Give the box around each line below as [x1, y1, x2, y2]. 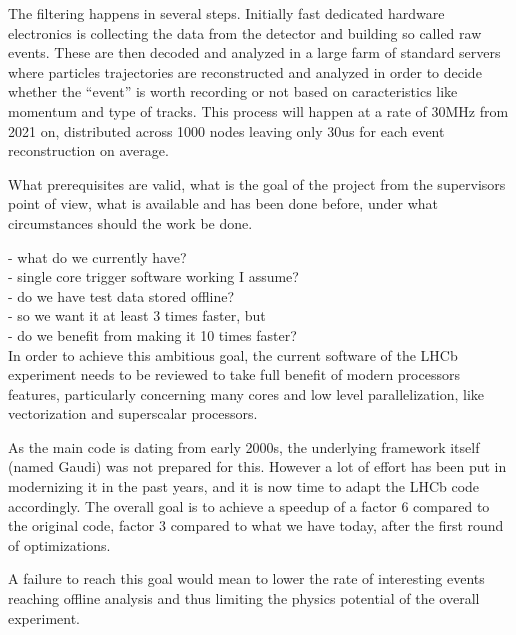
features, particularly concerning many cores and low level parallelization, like [8, 383, 485, 404]
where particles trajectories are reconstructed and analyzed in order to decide [8, 61, 482, 82]
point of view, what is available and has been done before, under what [8, 193, 438, 214]
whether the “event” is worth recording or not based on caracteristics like [8, 81, 458, 102]
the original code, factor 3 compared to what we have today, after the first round [8, 515, 504, 536]
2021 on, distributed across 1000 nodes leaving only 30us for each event [8, 120, 445, 141]
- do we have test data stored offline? [8, 285, 235, 306]
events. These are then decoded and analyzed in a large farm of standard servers [8, 42, 501, 63]
